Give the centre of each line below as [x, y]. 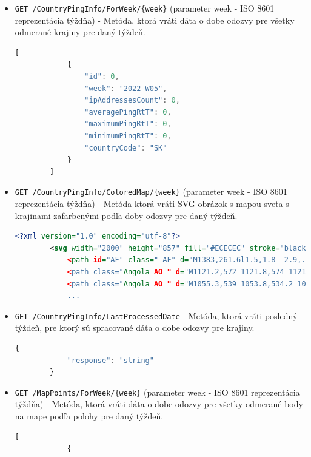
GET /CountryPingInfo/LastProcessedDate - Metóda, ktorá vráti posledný [156, 315]
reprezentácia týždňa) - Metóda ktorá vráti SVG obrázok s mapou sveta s [152, 204]
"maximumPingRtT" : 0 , [128, 124]
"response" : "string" [110, 360]
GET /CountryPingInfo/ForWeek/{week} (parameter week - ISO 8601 [145, 8]
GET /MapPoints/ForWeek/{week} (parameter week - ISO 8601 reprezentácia [157, 392]
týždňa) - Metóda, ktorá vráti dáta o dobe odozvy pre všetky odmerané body [159, 404]
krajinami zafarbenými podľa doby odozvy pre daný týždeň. [126, 215]
